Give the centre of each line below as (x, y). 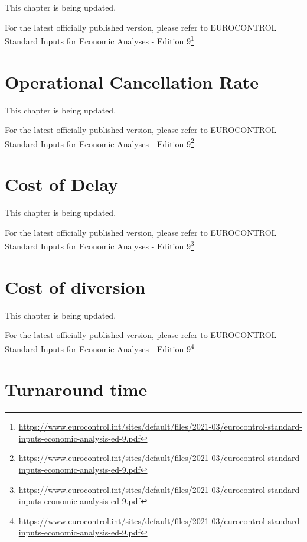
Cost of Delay (62, 184)
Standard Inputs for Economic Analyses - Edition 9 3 (99, 245)
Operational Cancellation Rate (132, 81)
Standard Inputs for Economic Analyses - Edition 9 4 (99, 348)
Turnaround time (76, 389)
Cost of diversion (75, 286)
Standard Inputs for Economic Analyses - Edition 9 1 (99, 40)
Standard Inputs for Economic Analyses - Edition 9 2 (99, 142)
